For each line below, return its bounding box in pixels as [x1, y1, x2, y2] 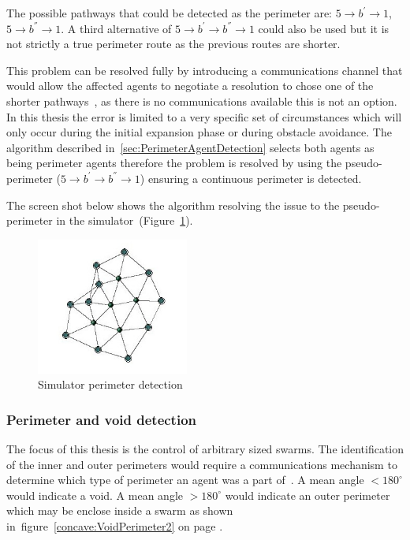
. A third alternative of [61, 20, 172, 36]
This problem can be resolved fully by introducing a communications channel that [6, 61, 403, 78]
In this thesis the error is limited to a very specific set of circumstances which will [6, 108, 402, 125]
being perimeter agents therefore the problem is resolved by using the [6, 155, 342, 171]
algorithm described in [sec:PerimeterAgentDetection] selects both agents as [6, 139, 375, 155]
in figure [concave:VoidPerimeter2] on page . [6, 517, 223, 534]
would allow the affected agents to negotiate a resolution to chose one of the [6, 77, 374, 94]
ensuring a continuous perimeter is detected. [147, 169, 362, 186]
